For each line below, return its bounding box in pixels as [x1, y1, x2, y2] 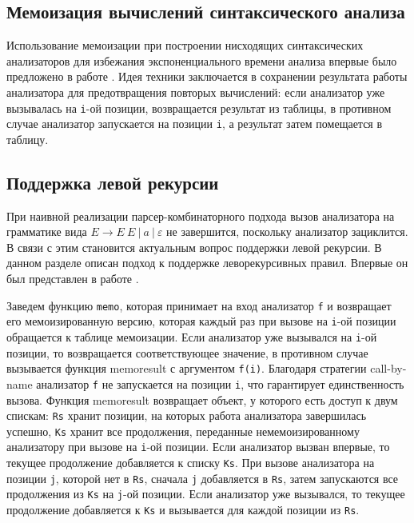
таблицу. [6, 130, 49, 147]
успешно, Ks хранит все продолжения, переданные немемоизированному [6, 422, 360, 439]
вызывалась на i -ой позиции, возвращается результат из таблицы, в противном [6, 99, 392, 116]
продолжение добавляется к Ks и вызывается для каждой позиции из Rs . [6, 501, 360, 518]
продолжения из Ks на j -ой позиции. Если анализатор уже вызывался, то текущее [6, 485, 405, 502]
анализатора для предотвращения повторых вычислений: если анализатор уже [6, 83, 385, 100]
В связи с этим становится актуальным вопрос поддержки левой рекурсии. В [6, 238, 382, 255]
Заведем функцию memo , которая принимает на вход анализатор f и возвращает [6, 297, 392, 313]
